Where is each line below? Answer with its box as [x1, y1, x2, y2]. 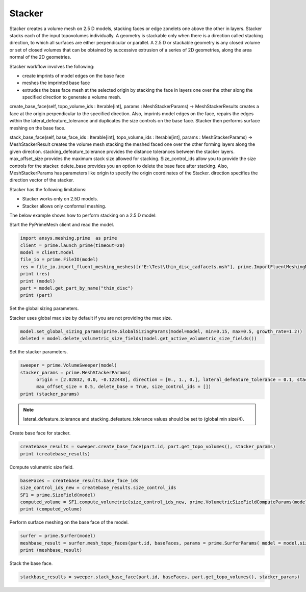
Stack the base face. [9, 560, 53, 567]
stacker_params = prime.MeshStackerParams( [20, 370, 131, 375]
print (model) [20, 278, 56, 284]
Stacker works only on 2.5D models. [22, 196, 98, 202]
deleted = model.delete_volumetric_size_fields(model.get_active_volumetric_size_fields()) [20, 336, 257, 342]
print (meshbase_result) [20, 547, 83, 553]
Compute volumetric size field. [9, 464, 74, 470]
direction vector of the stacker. [9, 177, 74, 183]
